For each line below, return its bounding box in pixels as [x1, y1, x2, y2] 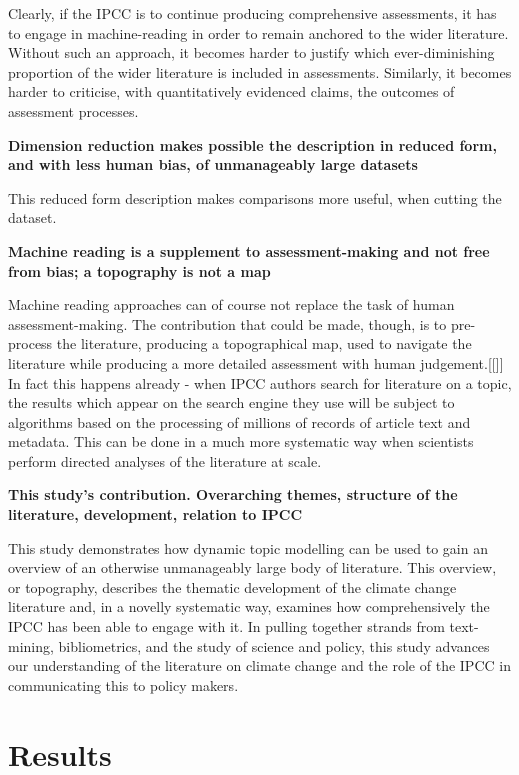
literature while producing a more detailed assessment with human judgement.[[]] [8, 352, 504, 373]
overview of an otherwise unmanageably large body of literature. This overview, [8, 557, 497, 578]
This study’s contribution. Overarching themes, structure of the [8, 484, 458, 505]
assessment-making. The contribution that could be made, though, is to [8, 313, 447, 334]
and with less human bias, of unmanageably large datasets [8, 154, 418, 175]
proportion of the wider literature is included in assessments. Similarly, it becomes [8, 61, 512, 82]
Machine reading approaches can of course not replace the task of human [8, 294, 455, 315]
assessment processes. [8, 100, 139, 121]
